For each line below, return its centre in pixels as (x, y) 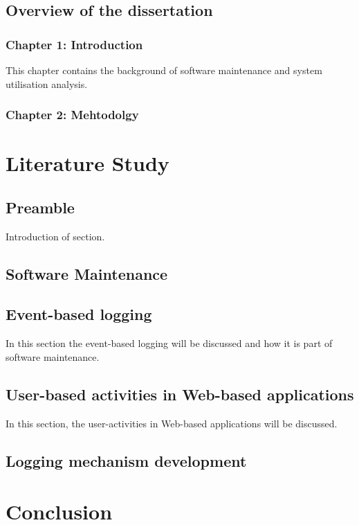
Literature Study (88, 163)
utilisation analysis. (47, 83)
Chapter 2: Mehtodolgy (72, 115)
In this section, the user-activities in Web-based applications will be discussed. (172, 423)
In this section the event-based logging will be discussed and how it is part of (169, 343)
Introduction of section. (55, 236)
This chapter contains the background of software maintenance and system (164, 70)
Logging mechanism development (126, 460)
